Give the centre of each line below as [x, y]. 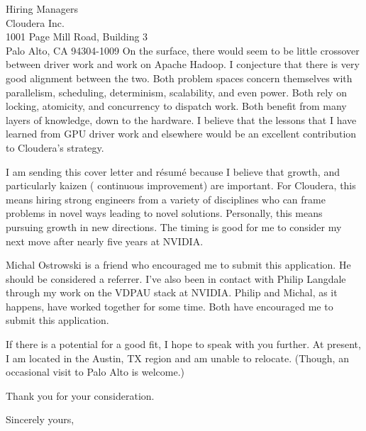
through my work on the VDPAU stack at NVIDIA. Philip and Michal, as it [172, 292]
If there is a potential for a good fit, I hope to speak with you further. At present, [183, 344]
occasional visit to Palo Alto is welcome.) [95, 372]
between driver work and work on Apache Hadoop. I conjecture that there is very [183, 64]
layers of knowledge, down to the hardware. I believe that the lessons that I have [181, 119]
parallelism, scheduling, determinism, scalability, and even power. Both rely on [176, 92]
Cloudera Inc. [35, 22]
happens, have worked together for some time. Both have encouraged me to [170, 306]
